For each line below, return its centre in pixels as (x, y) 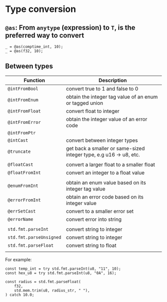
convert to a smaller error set (100, 211)
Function (35, 80)
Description (113, 80)
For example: (19, 259)
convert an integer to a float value (105, 173)
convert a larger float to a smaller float (110, 164)
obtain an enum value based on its (106, 183)
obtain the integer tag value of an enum (112, 97)
